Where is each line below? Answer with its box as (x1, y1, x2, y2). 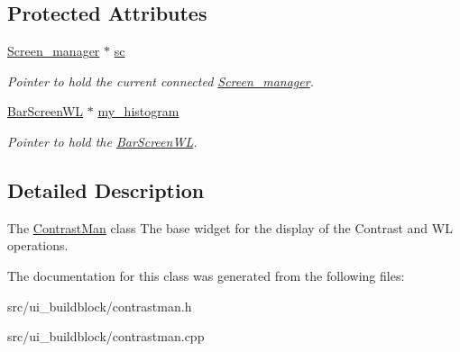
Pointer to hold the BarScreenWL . (7, 131, 198, 150)
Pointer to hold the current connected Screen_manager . (7, 71, 314, 90)
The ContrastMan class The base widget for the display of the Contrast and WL (7, 218, 453, 237)
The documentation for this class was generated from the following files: (7, 266, 405, 284)
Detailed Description (7, 176, 205, 203)
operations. (7, 236, 69, 255)
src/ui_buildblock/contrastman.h (7, 296, 192, 315)
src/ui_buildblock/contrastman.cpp (7, 327, 205, 346)
